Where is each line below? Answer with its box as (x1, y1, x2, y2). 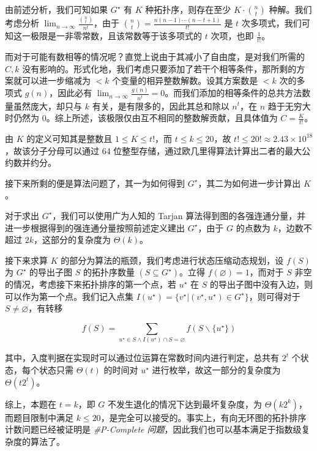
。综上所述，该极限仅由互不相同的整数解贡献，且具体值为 (46, 111, 278, 124)
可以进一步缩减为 (21, 74, 91, 87)
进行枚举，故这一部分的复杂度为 (152, 363, 281, 376)
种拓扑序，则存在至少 (145, 3, 231, 15)
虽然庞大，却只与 (13, 99, 82, 112)
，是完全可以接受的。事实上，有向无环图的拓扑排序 (100, 411, 307, 423)
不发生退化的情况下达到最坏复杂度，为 (108, 397, 263, 410)
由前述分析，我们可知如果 (5, 3, 108, 15)
